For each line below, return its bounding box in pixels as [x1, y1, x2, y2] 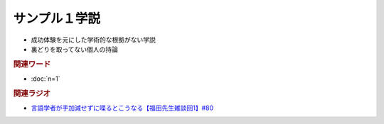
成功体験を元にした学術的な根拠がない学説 [31, 35, 156, 44]
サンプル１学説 [13, 11, 101, 26]
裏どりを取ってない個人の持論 [31, 45, 119, 53]
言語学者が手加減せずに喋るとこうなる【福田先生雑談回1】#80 [31, 103, 214, 113]
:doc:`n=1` [31, 74, 60, 83]
